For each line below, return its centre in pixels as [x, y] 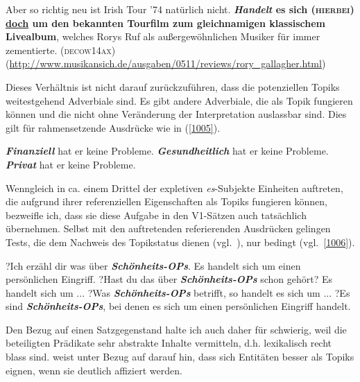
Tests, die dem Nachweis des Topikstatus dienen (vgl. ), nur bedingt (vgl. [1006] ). [180, 242]
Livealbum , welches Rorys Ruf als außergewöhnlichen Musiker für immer [163, 36]
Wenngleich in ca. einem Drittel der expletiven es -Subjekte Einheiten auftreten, [174, 188]
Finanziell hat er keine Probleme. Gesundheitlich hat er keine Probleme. [167, 151]
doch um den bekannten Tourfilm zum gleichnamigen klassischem [166, 23]
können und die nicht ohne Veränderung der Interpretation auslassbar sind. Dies [176, 114]
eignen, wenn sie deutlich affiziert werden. [94, 370]
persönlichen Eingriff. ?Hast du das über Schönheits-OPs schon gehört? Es [169, 279]
